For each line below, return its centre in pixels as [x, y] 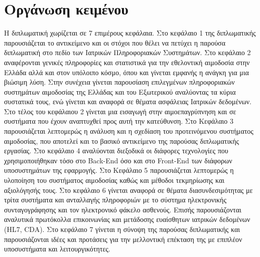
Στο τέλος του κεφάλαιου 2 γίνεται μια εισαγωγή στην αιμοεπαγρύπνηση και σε [120, 111]
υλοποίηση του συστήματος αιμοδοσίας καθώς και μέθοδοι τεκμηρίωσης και [114, 180]
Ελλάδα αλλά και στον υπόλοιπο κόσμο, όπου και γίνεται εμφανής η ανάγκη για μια [126, 72]
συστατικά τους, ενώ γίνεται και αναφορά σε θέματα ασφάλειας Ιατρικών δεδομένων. [128, 101]
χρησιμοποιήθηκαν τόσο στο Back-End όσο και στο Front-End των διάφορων [118, 160]
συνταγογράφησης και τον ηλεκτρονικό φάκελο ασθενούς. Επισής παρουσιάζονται [123, 209]
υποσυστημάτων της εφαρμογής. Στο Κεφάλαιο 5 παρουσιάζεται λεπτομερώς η [119, 170]
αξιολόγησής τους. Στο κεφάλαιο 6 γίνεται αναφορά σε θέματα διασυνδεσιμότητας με [128, 190]
